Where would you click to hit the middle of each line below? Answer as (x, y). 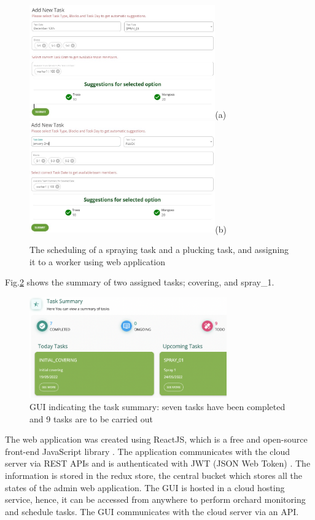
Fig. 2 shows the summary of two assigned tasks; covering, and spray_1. (140, 282)
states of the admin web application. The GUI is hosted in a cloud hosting (145, 487)
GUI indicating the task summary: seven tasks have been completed (157, 407)
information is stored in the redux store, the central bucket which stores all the (154, 475)
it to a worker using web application (98, 261)
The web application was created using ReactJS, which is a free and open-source (156, 439)
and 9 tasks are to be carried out (91, 418)
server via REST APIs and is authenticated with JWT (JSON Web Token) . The (158, 463)
